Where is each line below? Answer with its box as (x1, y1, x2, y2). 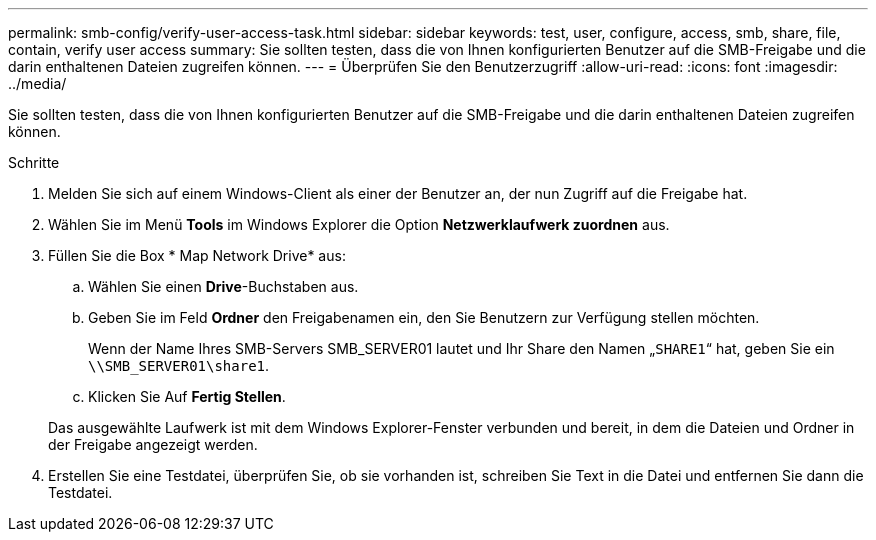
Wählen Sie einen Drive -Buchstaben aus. (88, 278, 359, 295)
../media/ (8, 75, 67, 92)
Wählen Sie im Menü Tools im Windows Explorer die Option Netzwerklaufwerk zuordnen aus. (48, 216, 670, 233)
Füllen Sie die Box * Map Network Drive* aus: (48, 247, 346, 264)
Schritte (8, 154, 60, 171)
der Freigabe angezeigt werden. (48, 436, 258, 453)
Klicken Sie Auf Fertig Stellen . (88, 388, 286, 405)
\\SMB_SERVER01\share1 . (88, 357, 270, 374)
